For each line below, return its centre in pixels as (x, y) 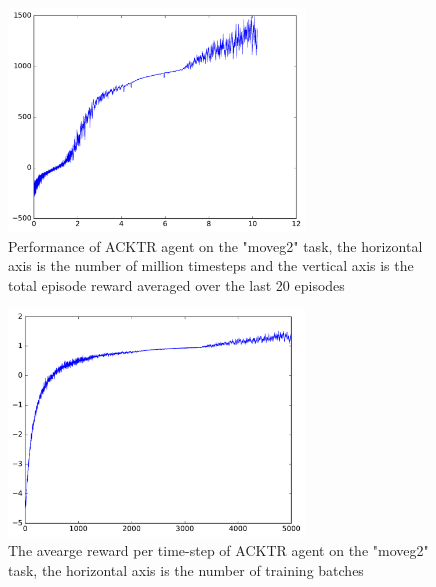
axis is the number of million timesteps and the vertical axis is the (211, 265)
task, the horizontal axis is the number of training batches (186, 569)
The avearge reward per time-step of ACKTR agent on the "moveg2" (218, 550)
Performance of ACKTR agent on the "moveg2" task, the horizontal (215, 245)
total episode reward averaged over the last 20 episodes (176, 284)
